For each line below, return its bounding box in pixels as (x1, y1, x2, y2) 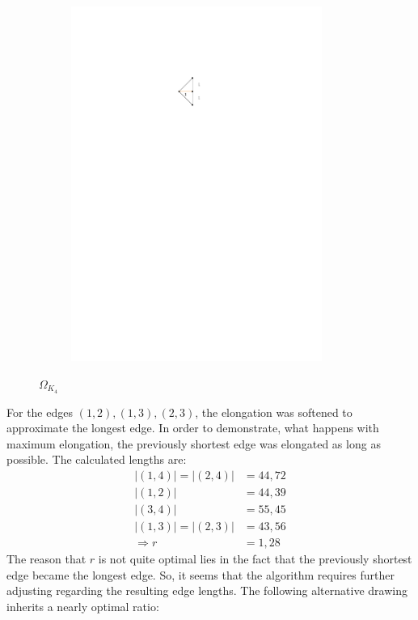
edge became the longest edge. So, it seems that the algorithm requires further (6, 566, 395, 583)
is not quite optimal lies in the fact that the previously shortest (98, 550, 412, 567)
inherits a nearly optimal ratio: (6, 597, 159, 614)
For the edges (6, 403, 73, 420)
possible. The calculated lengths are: (6, 451, 187, 468)
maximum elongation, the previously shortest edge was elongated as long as (6, 435, 381, 452)
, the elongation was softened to (195, 403, 353, 420)
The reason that (6, 550, 87, 567)
